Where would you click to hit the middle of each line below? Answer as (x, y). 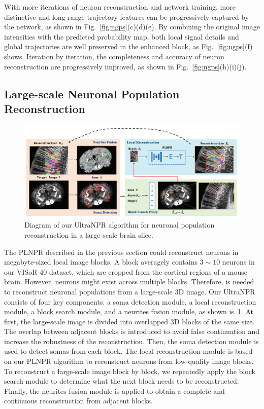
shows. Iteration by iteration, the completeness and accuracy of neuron (114, 56)
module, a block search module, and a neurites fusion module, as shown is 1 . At (129, 311)
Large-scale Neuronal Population (92, 94)
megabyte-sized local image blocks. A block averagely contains (101, 262)
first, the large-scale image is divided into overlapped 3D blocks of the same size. (129, 321)
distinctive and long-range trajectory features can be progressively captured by (127, 16)
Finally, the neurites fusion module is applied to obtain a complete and (114, 391)
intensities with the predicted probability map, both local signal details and (122, 36)
